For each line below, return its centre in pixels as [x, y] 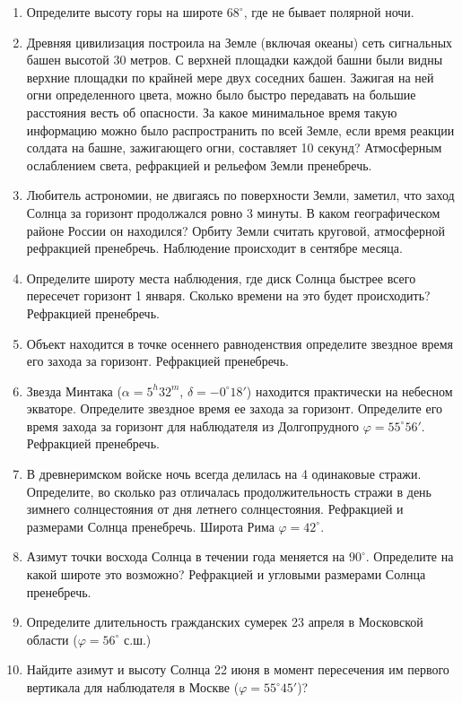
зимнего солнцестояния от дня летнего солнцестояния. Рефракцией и [215, 509]
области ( [52, 639]
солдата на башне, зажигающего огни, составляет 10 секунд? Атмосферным [234, 148]
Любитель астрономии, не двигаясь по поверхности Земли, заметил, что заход [240, 195]
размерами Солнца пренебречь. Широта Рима [150, 526]
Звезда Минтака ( [74, 391]
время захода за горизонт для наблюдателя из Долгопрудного [193, 425]
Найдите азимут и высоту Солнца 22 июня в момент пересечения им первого [238, 669]
